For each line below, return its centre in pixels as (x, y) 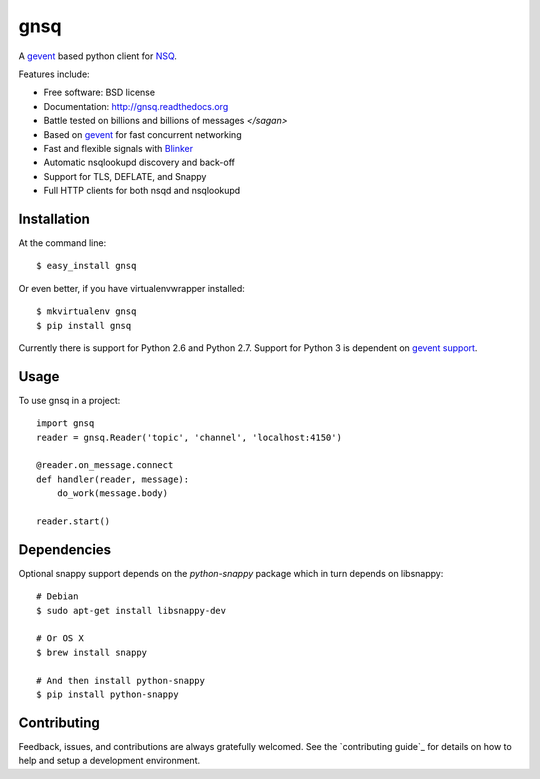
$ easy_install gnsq (86, 266)
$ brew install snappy (92, 652)
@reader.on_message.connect (105, 465)
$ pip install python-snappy (107, 694)
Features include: (54, 74)
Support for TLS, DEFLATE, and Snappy (125, 176)
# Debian (57, 596)
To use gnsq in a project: (69, 400)
